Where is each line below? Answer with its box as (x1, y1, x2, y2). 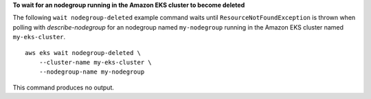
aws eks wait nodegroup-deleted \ (25, 49, 141, 56)
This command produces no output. (12, 83, 115, 91)
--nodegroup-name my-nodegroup (38, 68, 145, 76)
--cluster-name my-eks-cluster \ (38, 58, 153, 66)
